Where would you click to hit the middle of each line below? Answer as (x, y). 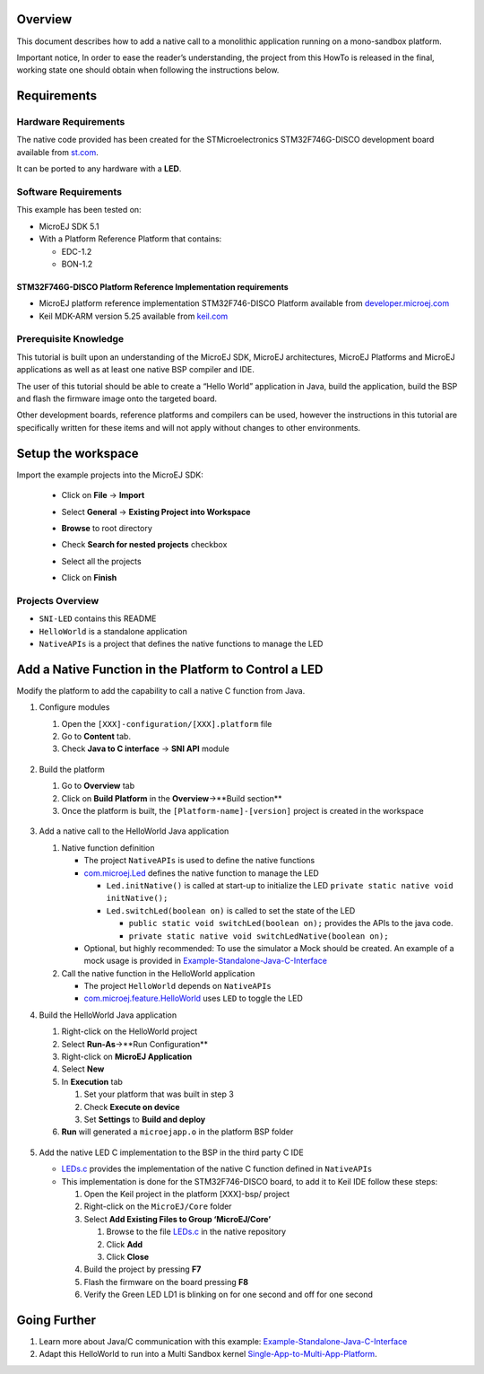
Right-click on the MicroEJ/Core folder (158, 1206)
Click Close (128, 1256)
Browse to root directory (107, 528)
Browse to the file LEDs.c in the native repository (196, 1232)
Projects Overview (58, 600)
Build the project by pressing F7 (143, 1269)
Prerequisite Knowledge (70, 339)
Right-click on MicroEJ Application (127, 1057)
